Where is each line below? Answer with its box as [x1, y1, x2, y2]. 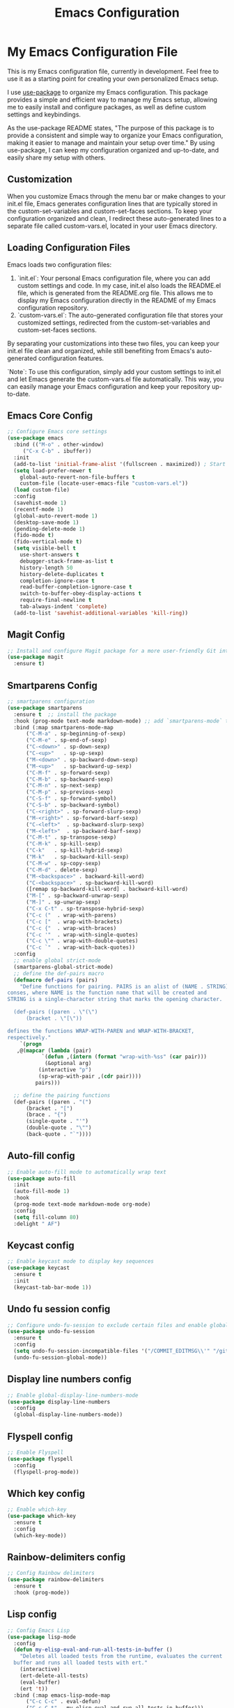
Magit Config [7, 629, 65, 641]
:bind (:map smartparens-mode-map [13, 724, 114, 731]
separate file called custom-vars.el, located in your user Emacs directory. [7, 222, 218, 230]
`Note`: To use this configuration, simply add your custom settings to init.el [7, 367, 221, 375]
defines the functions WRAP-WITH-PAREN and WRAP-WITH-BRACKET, [7, 1027, 195, 1034]
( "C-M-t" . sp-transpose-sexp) [25, 834, 117, 841]
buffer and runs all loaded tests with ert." [13, 1659, 148, 1666]
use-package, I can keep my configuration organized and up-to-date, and [7, 146, 219, 154]
